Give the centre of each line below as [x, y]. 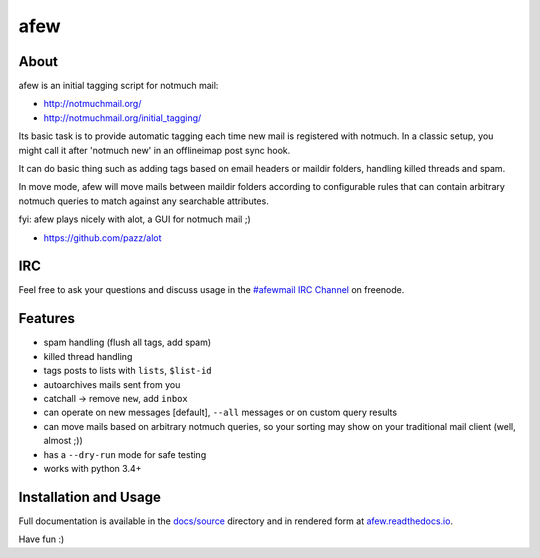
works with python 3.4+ [92, 468]
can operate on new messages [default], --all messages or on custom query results [220, 412]
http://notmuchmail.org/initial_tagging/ [122, 117]
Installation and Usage [90, 496]
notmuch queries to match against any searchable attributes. [143, 201]
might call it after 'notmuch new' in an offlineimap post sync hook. [154, 150]
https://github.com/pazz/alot [102, 237]
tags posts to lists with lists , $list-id [127, 371]
